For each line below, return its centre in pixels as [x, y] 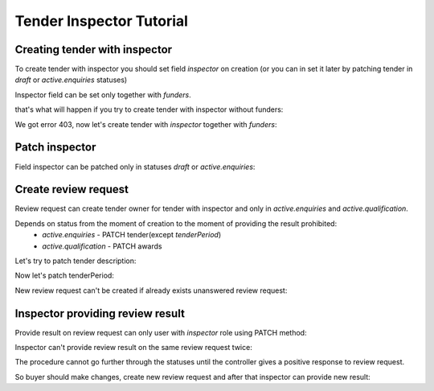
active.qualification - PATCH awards [102, 246]
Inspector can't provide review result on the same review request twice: [133, 348]
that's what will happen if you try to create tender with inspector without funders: [149, 109]
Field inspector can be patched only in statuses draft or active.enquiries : [135, 167]
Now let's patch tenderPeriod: [64, 276]
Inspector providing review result [100, 313]
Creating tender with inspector [94, 49]
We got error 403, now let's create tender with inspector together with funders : [146, 124]
